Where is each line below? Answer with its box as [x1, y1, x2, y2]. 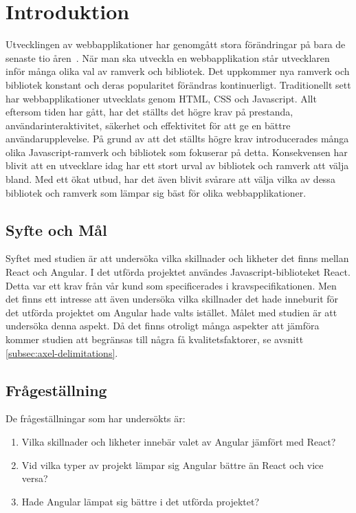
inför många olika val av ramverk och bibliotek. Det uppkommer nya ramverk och [5, 64, 350, 78]
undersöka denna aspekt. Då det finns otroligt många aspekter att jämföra [5, 318, 320, 333]
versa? [21, 471, 48, 485]
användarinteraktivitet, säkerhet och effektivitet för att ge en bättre [5, 118, 291, 132]
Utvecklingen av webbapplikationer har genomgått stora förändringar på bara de [5, 37, 346, 52]
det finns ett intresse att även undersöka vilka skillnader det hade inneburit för [5, 292, 339, 306]
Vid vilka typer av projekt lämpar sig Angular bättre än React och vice [21, 457, 324, 472]
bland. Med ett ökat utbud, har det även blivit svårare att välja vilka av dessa [5, 172, 335, 186]
